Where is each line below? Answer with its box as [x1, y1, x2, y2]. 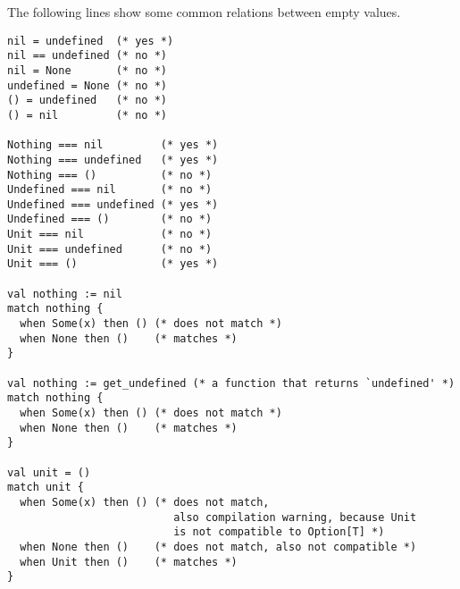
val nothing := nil [7, 287, 122, 300]
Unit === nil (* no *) [7, 228, 213, 241]
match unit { [7, 481, 84, 494]
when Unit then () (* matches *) [20, 555, 238, 568]
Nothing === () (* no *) [7, 168, 213, 181]
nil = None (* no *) [7, 63, 167, 77]
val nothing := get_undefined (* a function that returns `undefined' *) [7, 376, 456, 390]
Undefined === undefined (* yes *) [7, 198, 219, 211]
